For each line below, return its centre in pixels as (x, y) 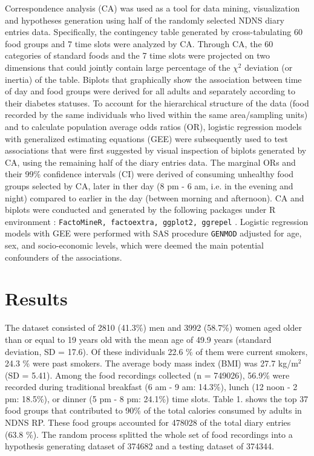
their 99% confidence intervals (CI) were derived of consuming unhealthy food (149, 174)
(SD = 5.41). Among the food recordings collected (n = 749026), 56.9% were (147, 375)
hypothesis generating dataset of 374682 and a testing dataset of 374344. (139, 446)
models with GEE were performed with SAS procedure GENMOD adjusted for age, (153, 233)
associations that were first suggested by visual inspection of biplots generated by (156, 150)
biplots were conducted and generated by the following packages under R (140, 210)
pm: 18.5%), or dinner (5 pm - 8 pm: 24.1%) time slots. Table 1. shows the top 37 (157, 398)
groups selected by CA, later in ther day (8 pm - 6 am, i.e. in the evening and (149, 185)
